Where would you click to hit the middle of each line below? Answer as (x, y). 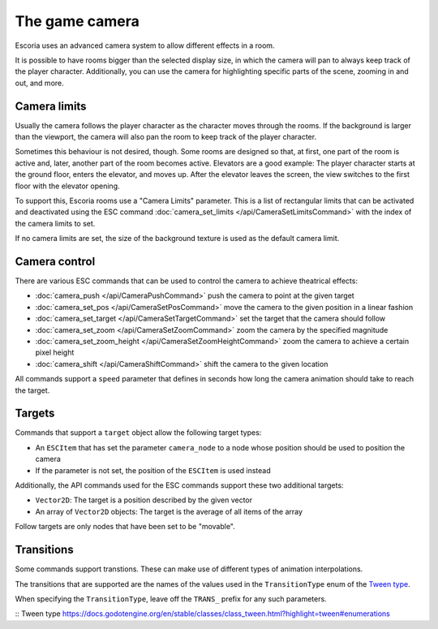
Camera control (55, 261)
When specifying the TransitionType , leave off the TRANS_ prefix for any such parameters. (171, 599)
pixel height (55, 352)
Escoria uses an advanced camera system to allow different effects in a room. (145, 45)
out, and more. (39, 83)
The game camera (77, 21)
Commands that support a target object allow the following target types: (138, 433)
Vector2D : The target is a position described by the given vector (144, 500)
